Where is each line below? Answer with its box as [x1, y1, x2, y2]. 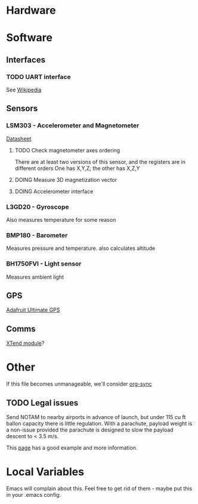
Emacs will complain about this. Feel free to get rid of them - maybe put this [6, 485, 193, 492]
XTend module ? [6, 340, 45, 347]
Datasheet [6, 135, 32, 142]
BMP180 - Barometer [6, 231, 68, 239]
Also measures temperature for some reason [6, 216, 116, 224]
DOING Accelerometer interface [14, 188, 94, 195]
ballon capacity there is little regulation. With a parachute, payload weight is [6, 420, 193, 427]
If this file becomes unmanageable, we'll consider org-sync [6, 380, 152, 387]
